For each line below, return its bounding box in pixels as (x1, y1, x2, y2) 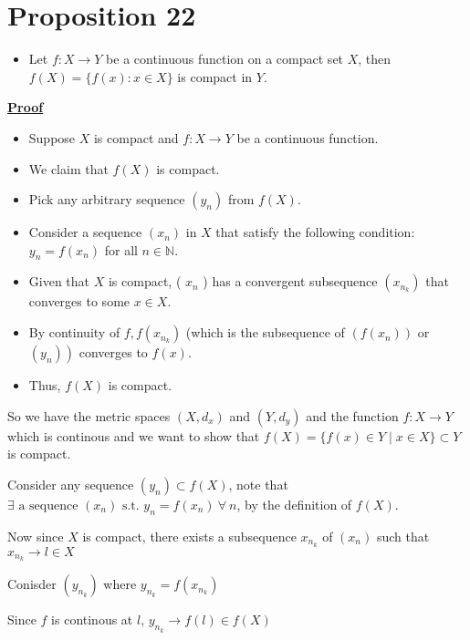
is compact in (177, 67, 253, 86)
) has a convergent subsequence (203, 272, 378, 291)
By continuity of (28, 323, 120, 342)
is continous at (51, 610, 133, 629)
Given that (28, 272, 90, 291)
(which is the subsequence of (185, 323, 345, 342)
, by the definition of (236, 494, 352, 513)
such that (376, 526, 430, 545)
